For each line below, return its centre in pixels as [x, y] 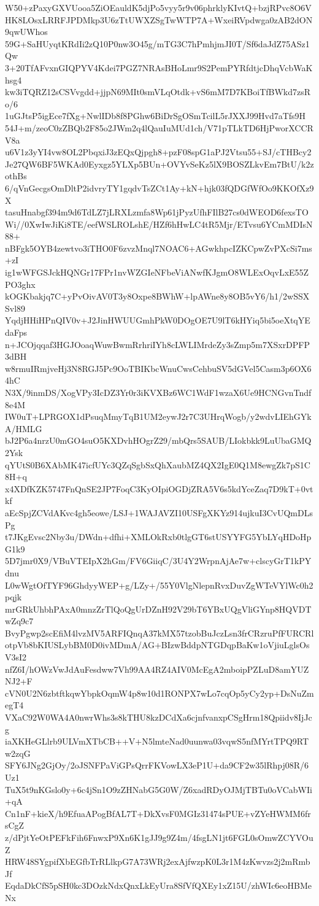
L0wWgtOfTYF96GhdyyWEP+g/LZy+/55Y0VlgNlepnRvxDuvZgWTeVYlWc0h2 [159, 585]
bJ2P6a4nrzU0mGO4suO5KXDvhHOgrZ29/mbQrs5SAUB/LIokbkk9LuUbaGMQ [158, 440]
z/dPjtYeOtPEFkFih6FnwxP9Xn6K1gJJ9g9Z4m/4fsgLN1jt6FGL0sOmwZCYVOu [159, 837]
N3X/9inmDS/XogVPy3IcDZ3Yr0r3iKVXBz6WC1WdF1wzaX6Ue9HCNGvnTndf [158, 392]
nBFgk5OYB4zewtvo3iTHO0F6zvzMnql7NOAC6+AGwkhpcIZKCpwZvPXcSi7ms [159, 248]
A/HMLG [24, 428]
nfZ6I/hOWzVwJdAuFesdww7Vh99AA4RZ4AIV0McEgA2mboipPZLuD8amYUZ [157, 669]
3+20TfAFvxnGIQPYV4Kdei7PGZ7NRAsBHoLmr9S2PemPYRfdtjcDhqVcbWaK [159, 67]
